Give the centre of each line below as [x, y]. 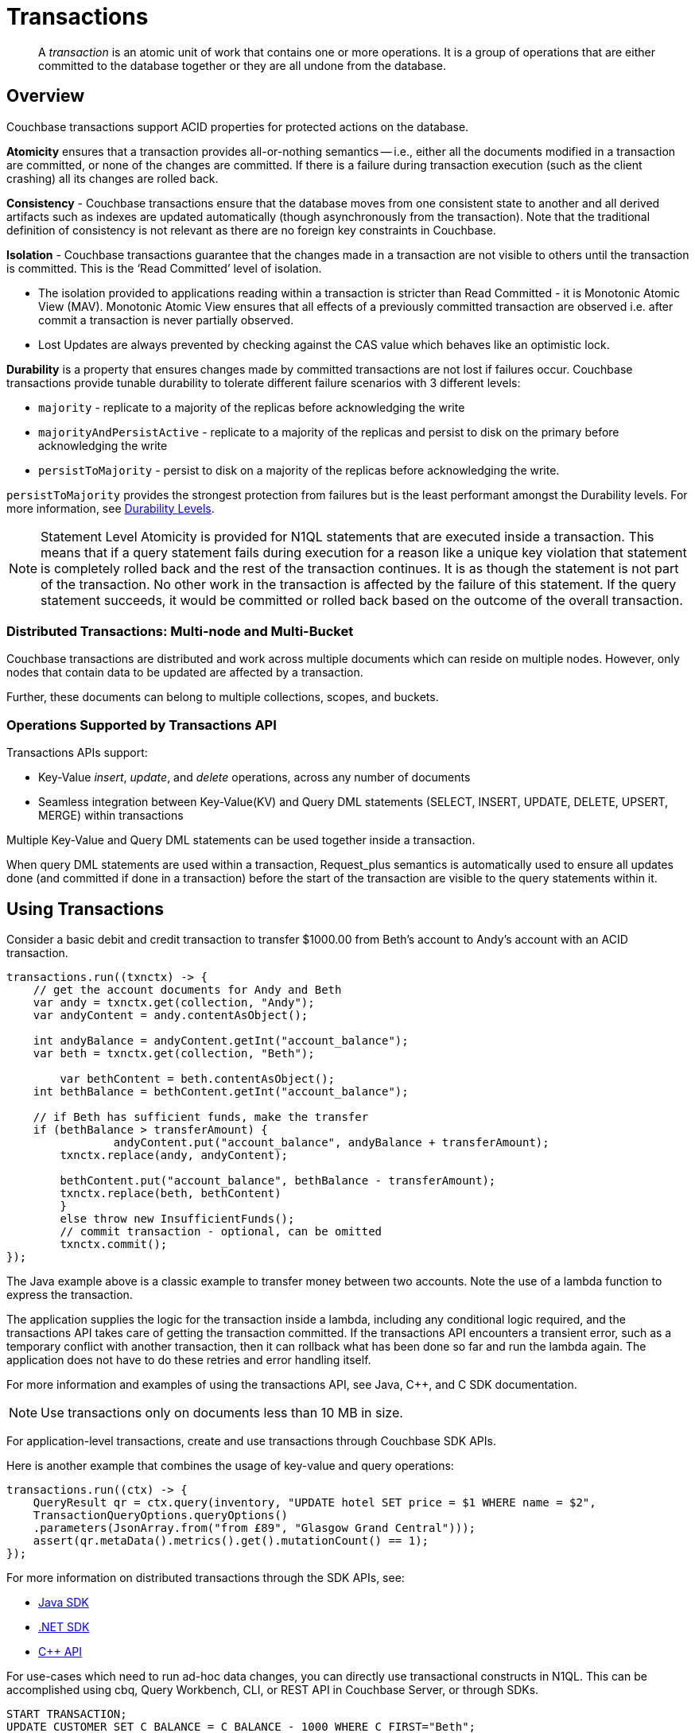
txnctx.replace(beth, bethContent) [171, 1193]
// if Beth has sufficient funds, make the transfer [201, 1117]
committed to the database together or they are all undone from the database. [243, 65]
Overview [46, 96]
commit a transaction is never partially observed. [166, 320]
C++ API [60, 1651]
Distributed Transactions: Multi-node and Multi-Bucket [180, 631]
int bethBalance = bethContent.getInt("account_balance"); [221, 1091]
